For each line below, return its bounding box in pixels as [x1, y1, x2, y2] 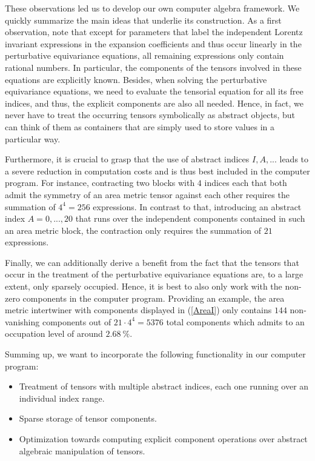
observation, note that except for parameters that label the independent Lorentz [5, 25, 303, 38]
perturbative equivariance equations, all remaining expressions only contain [5, 49, 284, 62]
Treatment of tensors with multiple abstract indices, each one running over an [19, 380, 309, 393]
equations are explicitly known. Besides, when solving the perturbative [5, 73, 267, 85]
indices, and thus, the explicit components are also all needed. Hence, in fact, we [5, 96, 304, 109]
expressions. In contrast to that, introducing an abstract [93, 200, 302, 213]
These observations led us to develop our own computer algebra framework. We [5, 2, 300, 14]
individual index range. [19, 391, 105, 404]
